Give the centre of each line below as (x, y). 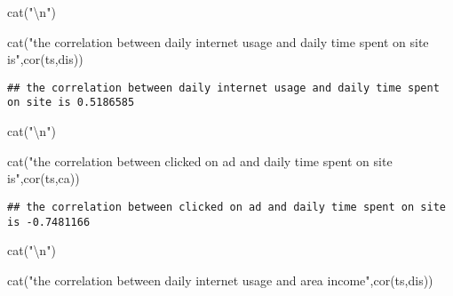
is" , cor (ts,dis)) (45, 59)
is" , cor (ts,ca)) (44, 178)
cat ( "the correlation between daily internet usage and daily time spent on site (218, 41)
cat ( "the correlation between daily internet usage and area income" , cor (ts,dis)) (220, 280)
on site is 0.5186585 (71, 103)
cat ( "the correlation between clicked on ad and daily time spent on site (200, 160)
